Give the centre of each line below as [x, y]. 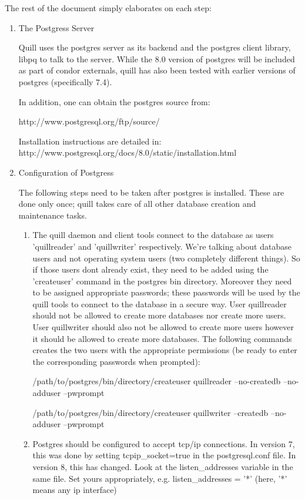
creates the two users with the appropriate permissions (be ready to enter [165, 350]
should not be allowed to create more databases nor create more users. [159, 315]
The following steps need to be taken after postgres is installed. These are [151, 192]
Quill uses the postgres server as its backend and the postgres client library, [155, 47]
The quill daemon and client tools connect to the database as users [153, 235]
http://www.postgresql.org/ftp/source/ [89, 121]
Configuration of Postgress [66, 172]
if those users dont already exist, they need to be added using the [150, 269]
